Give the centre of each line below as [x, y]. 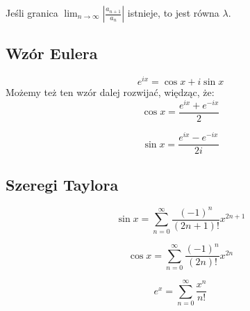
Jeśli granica [32, 13]
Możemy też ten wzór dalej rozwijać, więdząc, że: [110, 92]
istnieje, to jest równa [173, 13]
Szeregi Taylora [62, 184]
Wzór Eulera [52, 53]
